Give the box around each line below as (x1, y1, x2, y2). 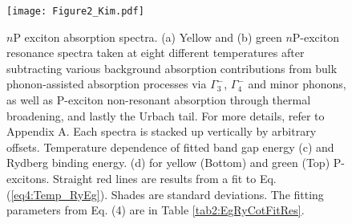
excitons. (6, 170, 50, 186)
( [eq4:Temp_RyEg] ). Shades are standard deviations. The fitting (6, 185, 324, 202)
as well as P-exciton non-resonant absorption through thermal (6, 92, 311, 108)
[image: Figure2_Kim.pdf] (6, 6, 144, 17)
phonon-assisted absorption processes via (6, 75, 207, 92)
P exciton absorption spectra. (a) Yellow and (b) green (13, 28, 282, 45)
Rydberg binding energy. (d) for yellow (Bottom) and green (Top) (6, 154, 330, 171)
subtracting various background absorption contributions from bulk (6, 59, 338, 76)
